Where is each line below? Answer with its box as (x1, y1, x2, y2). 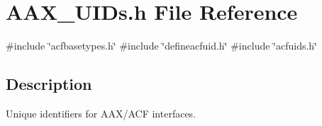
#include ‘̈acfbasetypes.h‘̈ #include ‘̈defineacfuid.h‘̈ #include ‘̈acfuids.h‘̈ (6, 38, 318, 53)
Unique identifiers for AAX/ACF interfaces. (6, 105, 196, 120)
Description (6, 73, 92, 95)
